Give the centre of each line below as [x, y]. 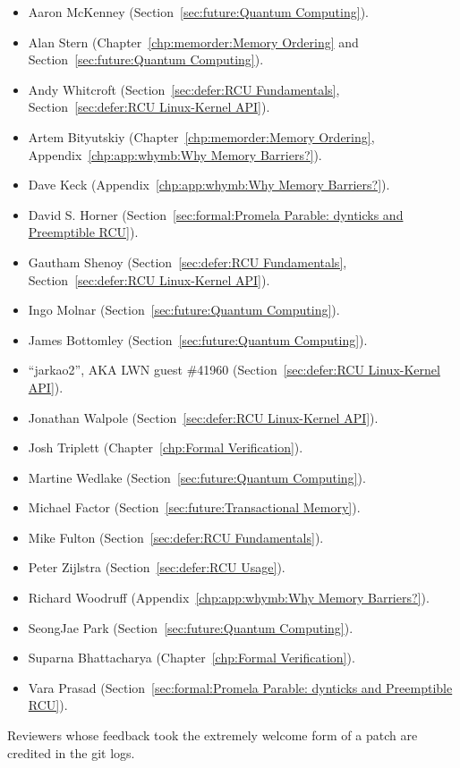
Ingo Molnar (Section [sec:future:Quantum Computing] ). [184, 310]
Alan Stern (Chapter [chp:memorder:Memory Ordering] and [193, 42]
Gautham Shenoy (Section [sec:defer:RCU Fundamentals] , [187, 262]
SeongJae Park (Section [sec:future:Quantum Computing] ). [191, 627]
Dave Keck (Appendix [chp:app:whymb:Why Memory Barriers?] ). [209, 185]
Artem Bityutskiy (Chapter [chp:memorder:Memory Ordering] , [201, 136]
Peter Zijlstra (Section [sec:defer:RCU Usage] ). [157, 567]
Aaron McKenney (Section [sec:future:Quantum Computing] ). [198, 12]
